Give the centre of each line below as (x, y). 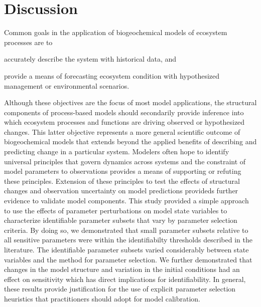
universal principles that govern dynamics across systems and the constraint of (125, 161)
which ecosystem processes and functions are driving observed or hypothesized (124, 122)
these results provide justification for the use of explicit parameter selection (120, 289)
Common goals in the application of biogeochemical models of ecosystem (116, 32)
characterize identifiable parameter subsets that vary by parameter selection (121, 220)
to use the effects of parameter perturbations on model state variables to (116, 210)
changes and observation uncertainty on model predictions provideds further (121, 191)
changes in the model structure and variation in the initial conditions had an (122, 269)
